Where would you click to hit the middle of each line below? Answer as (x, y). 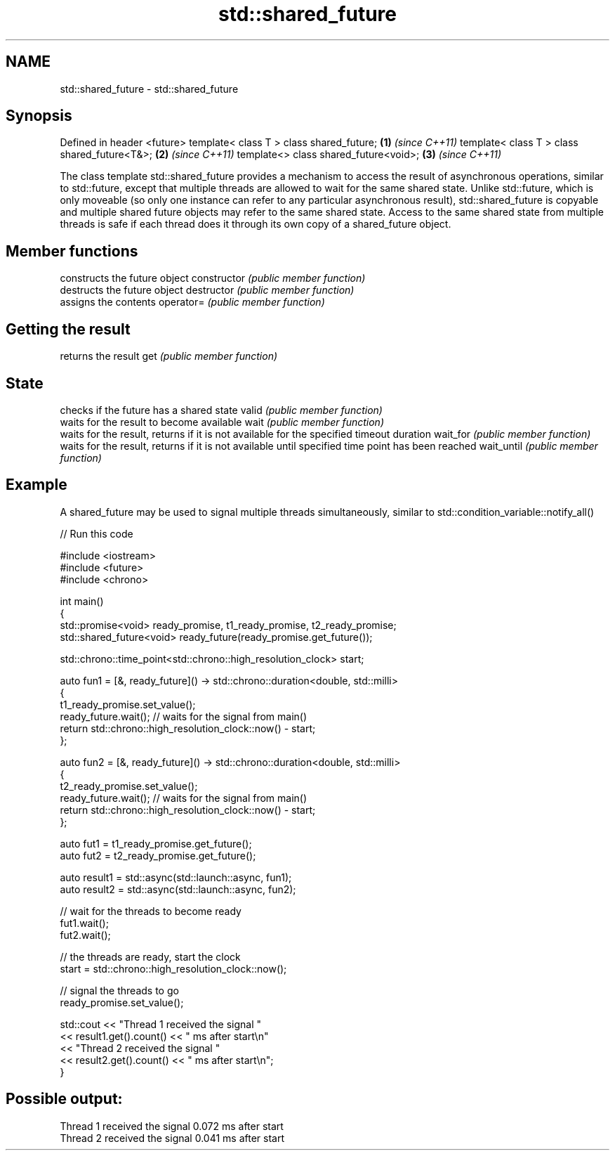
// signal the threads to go (119, 990)
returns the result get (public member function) (169, 356)
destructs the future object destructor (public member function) (207, 290)
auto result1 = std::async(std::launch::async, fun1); (176, 877)
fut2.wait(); (85, 935)
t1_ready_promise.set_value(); (128, 704)
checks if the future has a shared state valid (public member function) (221, 410)
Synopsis (39, 116)
